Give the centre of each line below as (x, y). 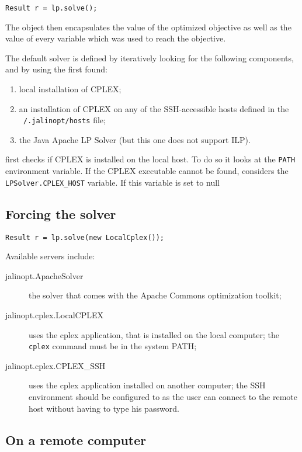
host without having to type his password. (104, 408)
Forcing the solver (61, 213)
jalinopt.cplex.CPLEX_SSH (55, 365)
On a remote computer (76, 439)
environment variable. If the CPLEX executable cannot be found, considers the (147, 171)
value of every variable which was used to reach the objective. (116, 38)
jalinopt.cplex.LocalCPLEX (55, 315)
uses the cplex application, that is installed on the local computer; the (154, 334)
